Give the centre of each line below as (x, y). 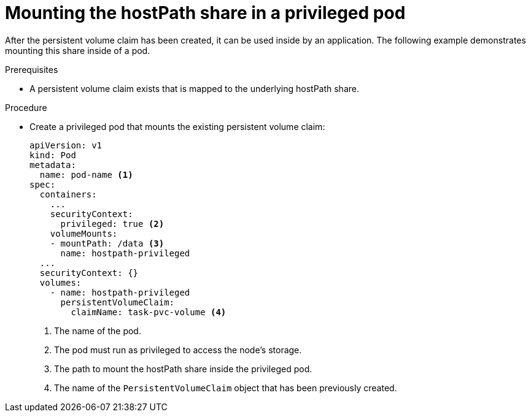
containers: (68, 194)
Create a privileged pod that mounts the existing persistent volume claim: (177, 126)
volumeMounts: (84, 233)
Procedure (26, 107)
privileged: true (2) (112, 224)
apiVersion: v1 (66, 145)
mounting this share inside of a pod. (78, 50)
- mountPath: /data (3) (107, 243)
